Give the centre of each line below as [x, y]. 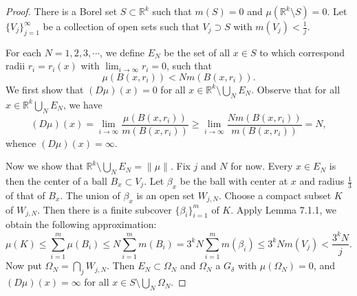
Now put [24, 265]
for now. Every [262, 166]
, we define [122, 52]
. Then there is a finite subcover [105, 209]
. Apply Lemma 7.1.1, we [284, 209]
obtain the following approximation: [81, 224]
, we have [83, 104]
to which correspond [302, 52]
